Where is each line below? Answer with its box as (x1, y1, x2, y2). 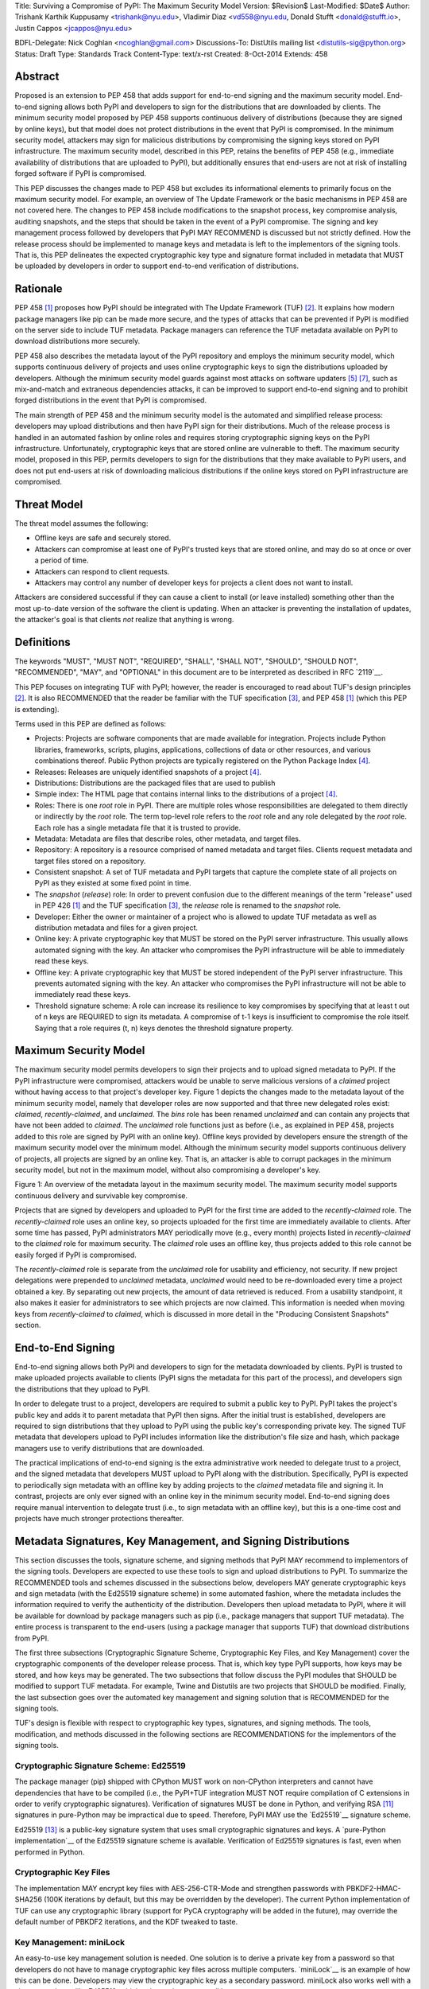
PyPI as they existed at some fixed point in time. (34, 878, 191, 888)
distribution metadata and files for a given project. (34, 923, 199, 932)
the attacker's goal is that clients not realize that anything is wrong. (14, 615, 234, 625)
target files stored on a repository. (34, 856, 146, 866)
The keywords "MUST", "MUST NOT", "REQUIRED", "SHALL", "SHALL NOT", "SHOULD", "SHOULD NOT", (14, 656, 359, 666)
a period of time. (34, 555, 89, 565)
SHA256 (14, 1894, 43, 1905)
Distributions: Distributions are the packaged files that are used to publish (34, 778, 276, 788)
